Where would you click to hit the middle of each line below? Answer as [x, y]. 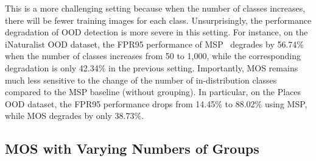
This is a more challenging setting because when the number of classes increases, [155, 8]
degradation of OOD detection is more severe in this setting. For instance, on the [156, 32]
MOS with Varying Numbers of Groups [132, 148]
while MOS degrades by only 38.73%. [75, 116]
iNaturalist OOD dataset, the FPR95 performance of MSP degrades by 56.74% [154, 44]
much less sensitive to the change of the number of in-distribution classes [141, 80]
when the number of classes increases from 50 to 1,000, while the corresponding [153, 56]
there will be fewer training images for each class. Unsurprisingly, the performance [158, 20]
